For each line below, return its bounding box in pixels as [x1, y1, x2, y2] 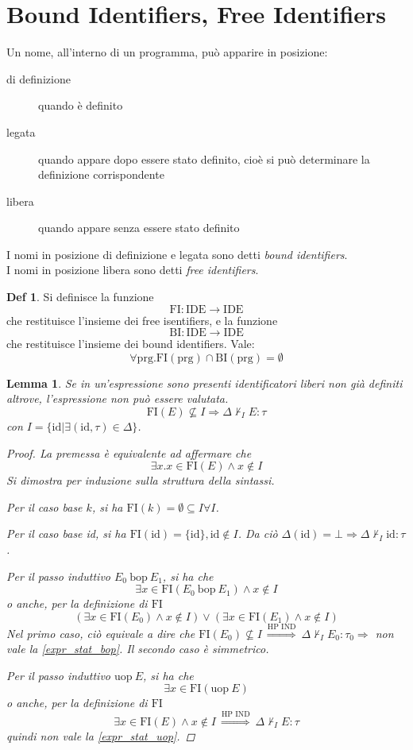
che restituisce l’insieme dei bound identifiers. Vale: [6, 335, 255, 352]
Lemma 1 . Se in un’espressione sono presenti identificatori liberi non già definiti [6, 374, 403, 391]
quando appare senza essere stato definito [38, 219, 240, 236]
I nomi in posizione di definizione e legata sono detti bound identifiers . [6, 245, 348, 262]
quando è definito [38, 97, 123, 114]
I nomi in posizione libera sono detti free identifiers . [6, 261, 259, 278]
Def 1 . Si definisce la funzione [6, 288, 154, 305]
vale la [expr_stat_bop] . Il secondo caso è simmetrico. [6, 640, 269, 657]
